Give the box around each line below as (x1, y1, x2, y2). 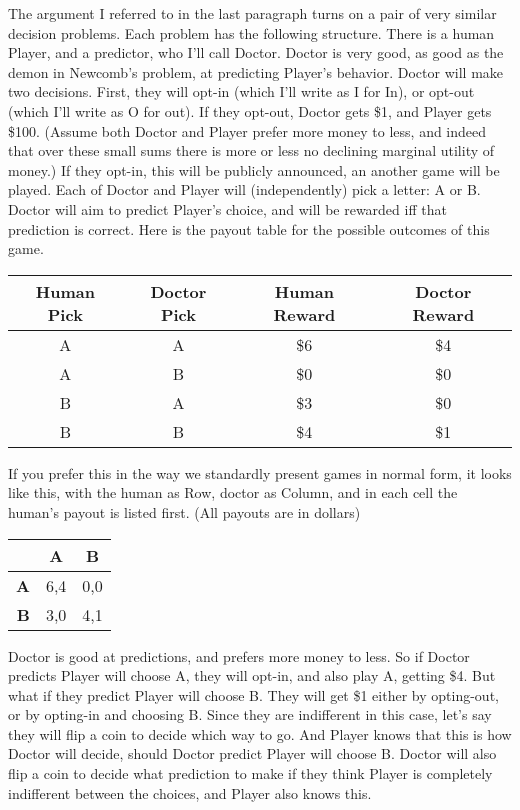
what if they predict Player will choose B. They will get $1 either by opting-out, (8, 684, 499, 705)
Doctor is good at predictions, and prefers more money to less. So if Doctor (8, 645, 470, 666)
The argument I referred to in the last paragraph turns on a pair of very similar (8, 3, 497, 23)
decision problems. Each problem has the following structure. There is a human (8, 22, 495, 43)
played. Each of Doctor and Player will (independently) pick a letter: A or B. (8, 179, 481, 200)
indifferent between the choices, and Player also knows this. (8, 782, 372, 803)
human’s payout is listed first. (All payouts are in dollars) (8, 501, 361, 522)
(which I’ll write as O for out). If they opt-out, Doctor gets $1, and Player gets (8, 100, 492, 121)
